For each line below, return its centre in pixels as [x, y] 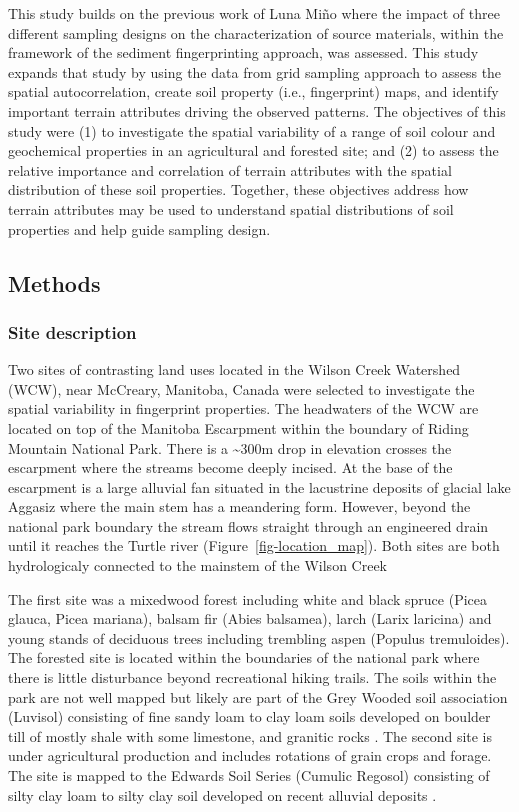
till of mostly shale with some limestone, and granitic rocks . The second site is [250, 735]
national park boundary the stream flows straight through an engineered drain [248, 525]
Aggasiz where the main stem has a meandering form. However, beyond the [239, 506]
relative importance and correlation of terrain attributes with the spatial [230, 169]
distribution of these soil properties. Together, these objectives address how [238, 189]
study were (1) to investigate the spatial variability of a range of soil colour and [252, 130]
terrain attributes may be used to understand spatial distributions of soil [231, 208]
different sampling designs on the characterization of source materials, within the [256, 32]
